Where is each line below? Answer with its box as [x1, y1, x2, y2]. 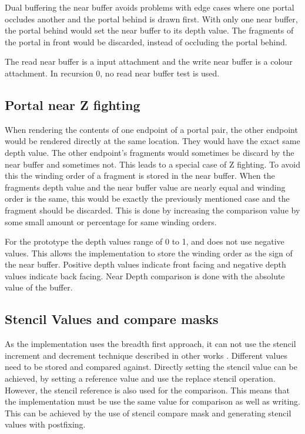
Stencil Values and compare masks [5, 310, 219, 328]
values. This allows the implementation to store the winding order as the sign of [5, 246, 293, 259]
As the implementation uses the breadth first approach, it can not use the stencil [5, 338, 296, 350]
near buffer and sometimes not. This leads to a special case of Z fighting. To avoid [5, 158, 300, 170]
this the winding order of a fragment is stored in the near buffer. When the [5, 169, 275, 182]
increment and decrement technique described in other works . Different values [5, 349, 287, 361]
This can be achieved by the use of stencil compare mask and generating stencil [5, 406, 291, 419]
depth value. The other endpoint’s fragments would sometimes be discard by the [5, 146, 294, 158]
